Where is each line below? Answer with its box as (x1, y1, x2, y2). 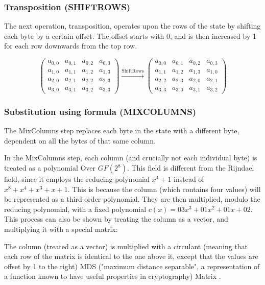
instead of (174, 174, 204, 184)
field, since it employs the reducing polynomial (4, 174, 150, 184)
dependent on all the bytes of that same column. (4, 135, 156, 146)
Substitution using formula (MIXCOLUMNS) (4, 105, 196, 117)
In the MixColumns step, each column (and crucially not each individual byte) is (4, 152, 257, 163)
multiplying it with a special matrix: (4, 223, 118, 234)
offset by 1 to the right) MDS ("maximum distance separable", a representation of (4, 260, 260, 271)
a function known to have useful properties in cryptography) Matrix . (4, 271, 221, 281)
